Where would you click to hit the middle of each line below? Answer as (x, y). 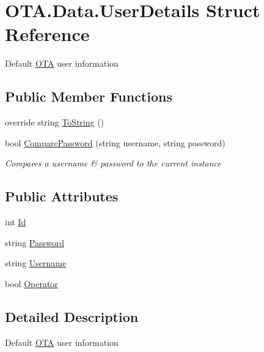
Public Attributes (62, 196)
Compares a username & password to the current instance (113, 163)
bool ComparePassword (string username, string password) (115, 142)
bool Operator (31, 283)
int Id (16, 222)
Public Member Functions (89, 96)
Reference (47, 34)
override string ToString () (55, 122)
